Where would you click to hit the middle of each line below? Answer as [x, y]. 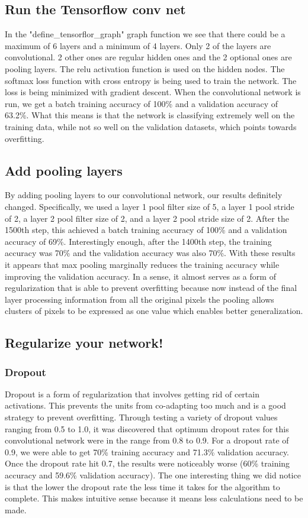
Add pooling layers [64, 170]
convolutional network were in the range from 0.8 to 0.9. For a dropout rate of [147, 440]
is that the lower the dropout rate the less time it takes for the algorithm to [142, 486]
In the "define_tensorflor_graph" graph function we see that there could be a [145, 34]
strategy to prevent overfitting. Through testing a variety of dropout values [141, 417]
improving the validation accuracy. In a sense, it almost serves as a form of [140, 276]
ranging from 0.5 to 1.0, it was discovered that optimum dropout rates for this [147, 428]
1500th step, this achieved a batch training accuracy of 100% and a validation [146, 230]
